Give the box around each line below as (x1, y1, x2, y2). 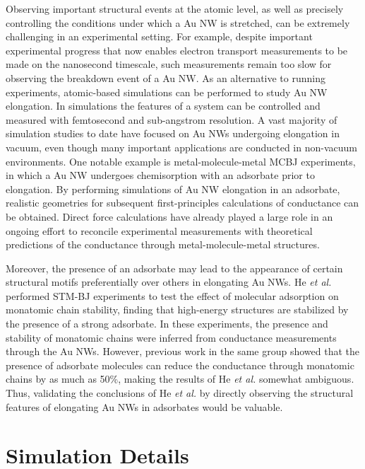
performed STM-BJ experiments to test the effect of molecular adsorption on (6, 288, 339, 303)
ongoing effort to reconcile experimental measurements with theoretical (6, 223, 313, 238)
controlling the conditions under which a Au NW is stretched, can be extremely (6, 15, 350, 30)
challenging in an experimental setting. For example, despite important (6, 29, 313, 44)
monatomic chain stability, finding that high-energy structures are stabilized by (6, 302, 349, 317)
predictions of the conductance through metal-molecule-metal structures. (6, 237, 320, 252)
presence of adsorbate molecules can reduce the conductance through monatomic (6, 357, 354, 372)
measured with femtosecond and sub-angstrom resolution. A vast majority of (6, 112, 337, 127)
